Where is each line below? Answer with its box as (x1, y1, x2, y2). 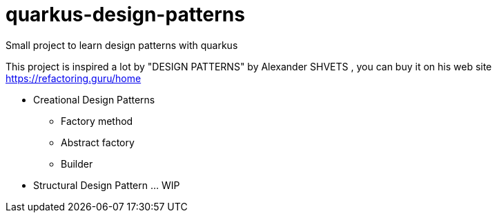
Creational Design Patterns (33, 93, 155, 106)
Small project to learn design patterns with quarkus (6, 39, 238, 51)
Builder (61, 157, 93, 170)
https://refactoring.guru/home (6, 72, 142, 84)
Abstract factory (61, 136, 135, 148)
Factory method (61, 115, 133, 127)
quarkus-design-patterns (6, 3, 245, 26)
